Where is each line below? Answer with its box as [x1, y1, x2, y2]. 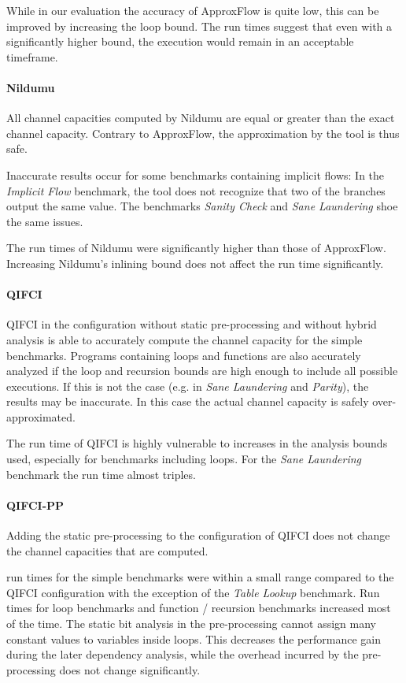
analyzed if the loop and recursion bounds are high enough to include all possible [6, 362, 398, 379]
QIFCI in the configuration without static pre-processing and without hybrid [6, 316, 377, 332]
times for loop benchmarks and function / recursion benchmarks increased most [6, 599, 391, 616]
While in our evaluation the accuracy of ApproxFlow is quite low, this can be [6, 2, 379, 18]
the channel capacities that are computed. [6, 542, 209, 559]
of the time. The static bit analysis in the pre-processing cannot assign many [6, 615, 376, 632]
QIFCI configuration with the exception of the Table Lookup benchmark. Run [6, 584, 380, 600]
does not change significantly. [59, 661, 201, 677]
